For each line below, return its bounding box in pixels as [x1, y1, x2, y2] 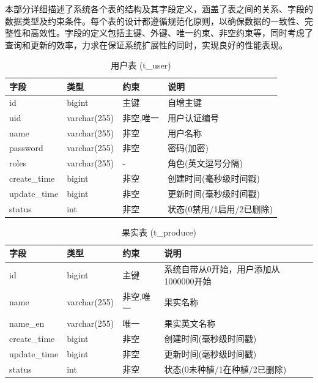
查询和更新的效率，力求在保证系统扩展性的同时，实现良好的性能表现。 [5, 38, 287, 51]
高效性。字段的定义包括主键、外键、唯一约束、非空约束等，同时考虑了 [30, 26, 313, 39]
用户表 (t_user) [111, 59, 171, 72]
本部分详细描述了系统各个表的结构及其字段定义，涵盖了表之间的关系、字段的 [5, 2, 313, 15]
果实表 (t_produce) [121, 225, 197, 238]
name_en [9, 317, 45, 330]
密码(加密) [168, 141, 209, 154]
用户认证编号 [168, 111, 220, 124]
